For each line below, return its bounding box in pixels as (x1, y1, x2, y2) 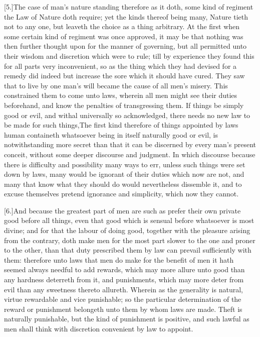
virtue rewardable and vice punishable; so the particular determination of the (4, 294, 241, 304)
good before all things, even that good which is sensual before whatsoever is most (4, 215, 254, 226)
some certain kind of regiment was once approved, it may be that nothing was (4, 31, 243, 41)
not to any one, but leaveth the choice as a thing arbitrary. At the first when (4, 21, 240, 32)
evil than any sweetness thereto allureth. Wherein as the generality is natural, (4, 284, 243, 294)
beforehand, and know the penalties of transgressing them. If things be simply (4, 99, 244, 110)
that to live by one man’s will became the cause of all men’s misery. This (4, 80, 228, 90)
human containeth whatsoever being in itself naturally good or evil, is (4, 129, 218, 140)
